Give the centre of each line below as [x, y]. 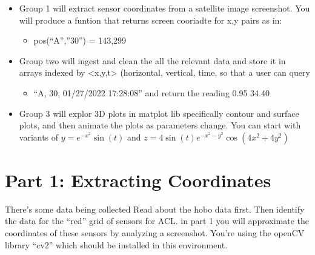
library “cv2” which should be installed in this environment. [116, 244]
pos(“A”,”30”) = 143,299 [80, 40]
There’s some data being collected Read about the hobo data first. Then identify [155, 209]
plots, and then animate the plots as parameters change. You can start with [160, 125]
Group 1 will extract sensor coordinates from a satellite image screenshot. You [164, 8]
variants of [39, 137]
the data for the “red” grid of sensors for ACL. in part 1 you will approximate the [157, 221]
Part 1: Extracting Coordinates [138, 180]
